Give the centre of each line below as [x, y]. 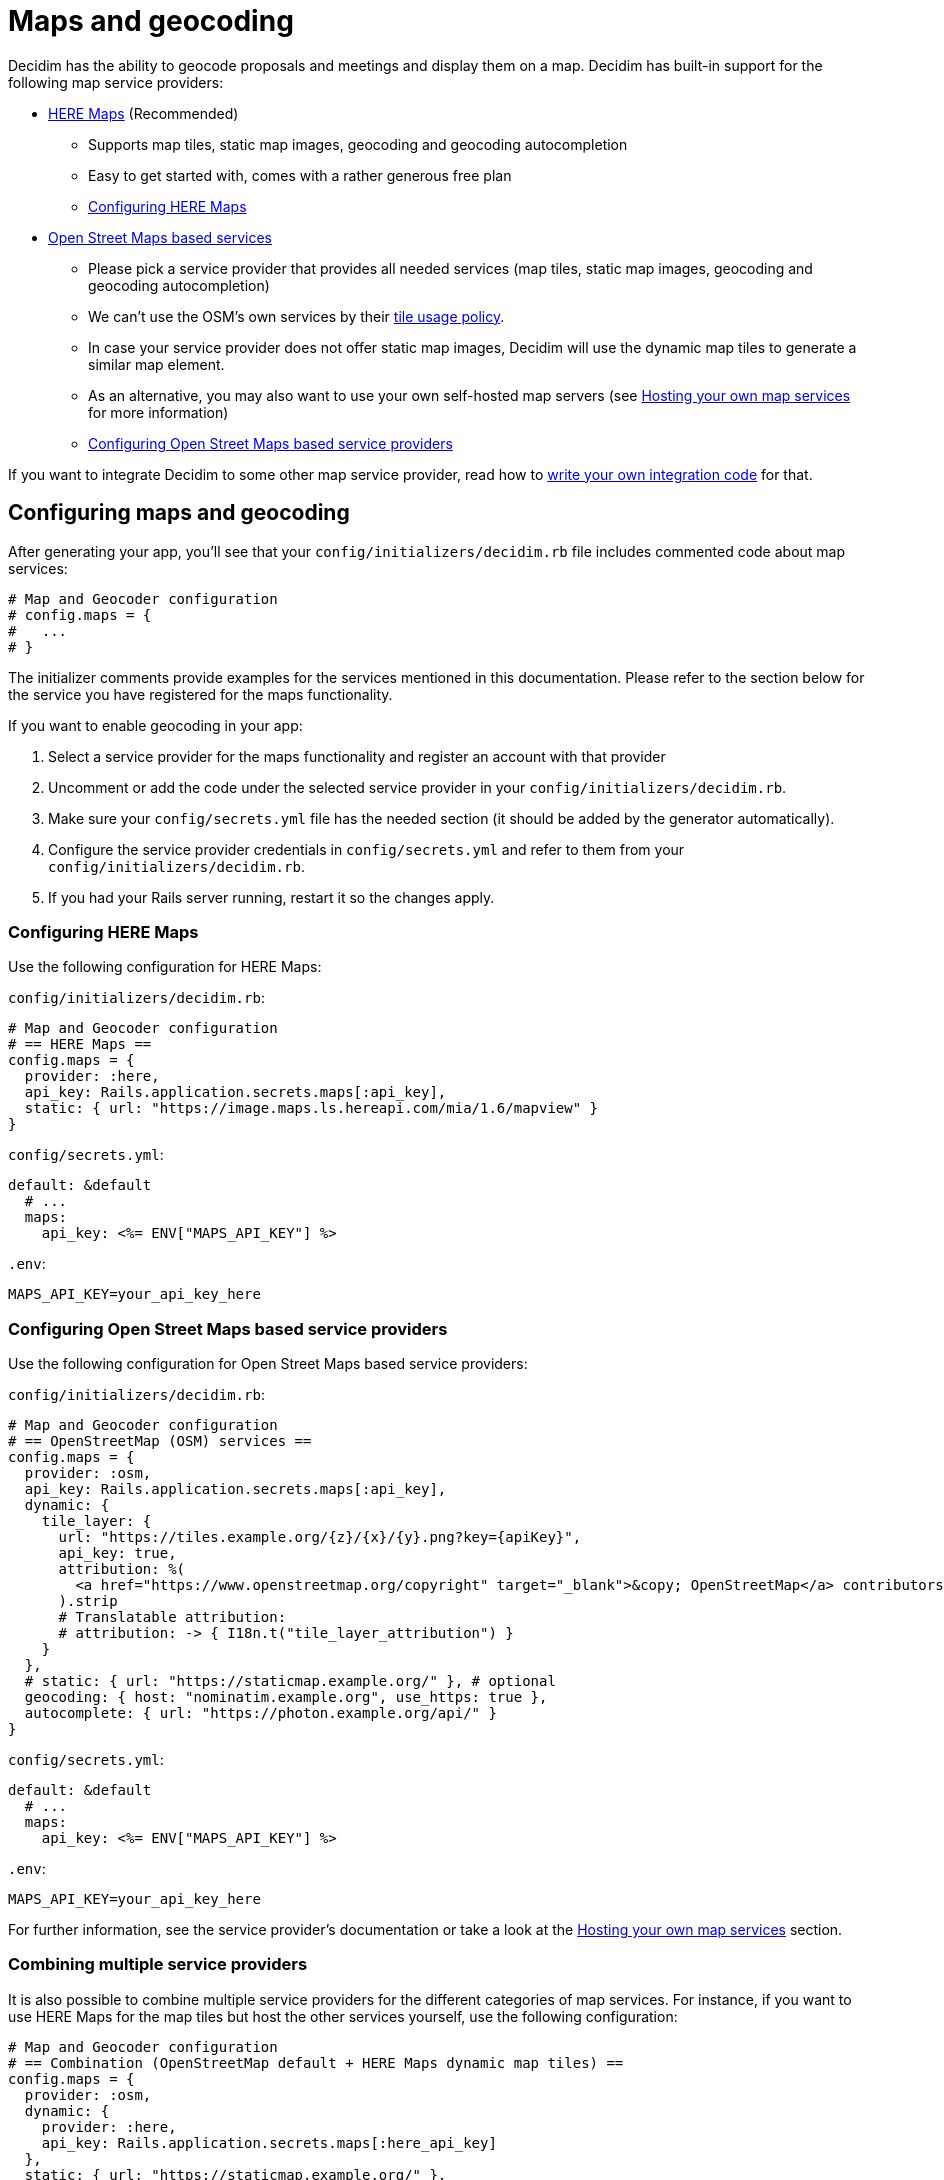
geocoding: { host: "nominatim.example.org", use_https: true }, [286, 1697]
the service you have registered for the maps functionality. [200, 694]
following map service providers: [116, 82]
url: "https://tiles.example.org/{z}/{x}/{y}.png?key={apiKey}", [320, 1537]
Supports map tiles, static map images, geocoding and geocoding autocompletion [358, 144]
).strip [88, 1601]
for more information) [158, 412]
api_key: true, [117, 1553]
